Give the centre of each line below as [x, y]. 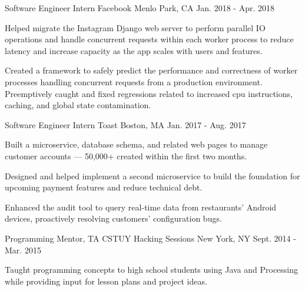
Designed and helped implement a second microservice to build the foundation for [152, 175]
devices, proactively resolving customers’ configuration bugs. [113, 218]
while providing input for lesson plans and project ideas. [106, 281]
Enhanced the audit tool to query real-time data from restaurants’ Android [141, 207]
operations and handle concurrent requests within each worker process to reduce [149, 39]
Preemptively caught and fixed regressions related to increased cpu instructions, [149, 93]
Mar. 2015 [23, 250]
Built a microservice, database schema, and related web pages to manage [136, 144]
